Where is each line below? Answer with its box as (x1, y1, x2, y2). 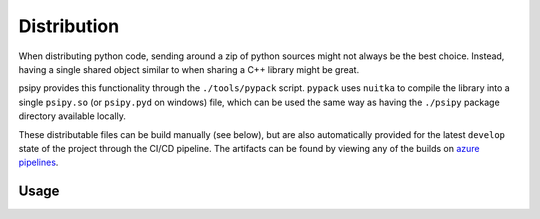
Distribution (18, 15, 120, 37)
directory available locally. (18, 110, 127, 122)
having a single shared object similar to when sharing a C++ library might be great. (18, 63, 360, 75)
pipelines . (18, 156, 59, 169)
